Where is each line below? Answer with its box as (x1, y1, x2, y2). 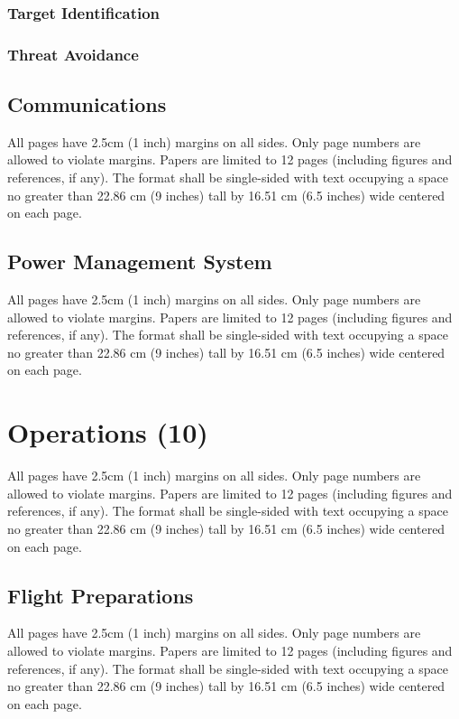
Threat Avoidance (7, 42, 139, 65)
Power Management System (7, 247, 272, 275)
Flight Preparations (7, 581, 194, 609)
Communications (7, 90, 167, 118)
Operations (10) (7, 414, 208, 451)
